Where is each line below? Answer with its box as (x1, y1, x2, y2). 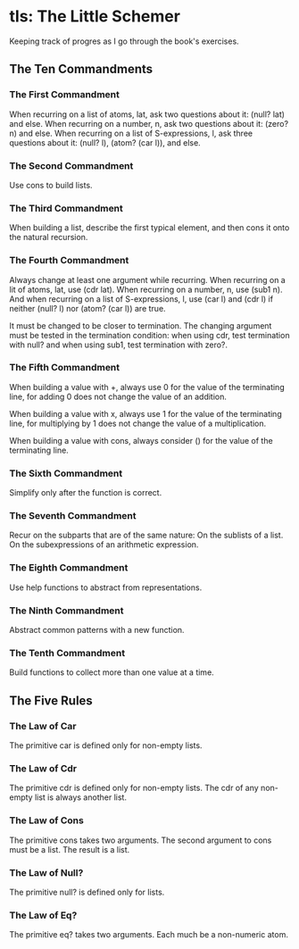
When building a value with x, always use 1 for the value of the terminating (9, 408, 283, 419)
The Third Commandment (9, 202, 123, 214)
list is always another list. (34, 792, 128, 803)
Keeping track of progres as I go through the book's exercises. (9, 36, 239, 46)
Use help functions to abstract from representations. (9, 582, 203, 593)
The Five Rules (9, 693, 94, 708)
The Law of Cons (9, 814, 85, 827)
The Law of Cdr (9, 762, 78, 774)
